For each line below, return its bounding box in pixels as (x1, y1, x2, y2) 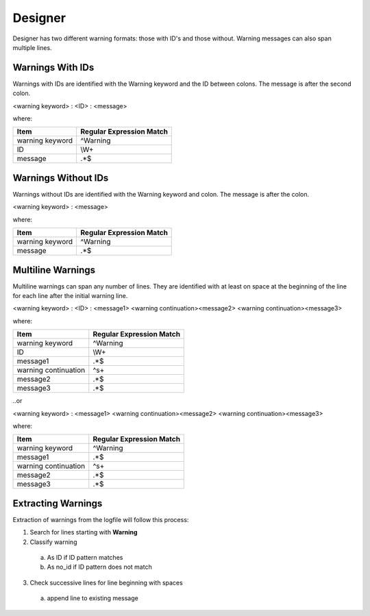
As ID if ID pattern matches (47, 554, 123, 562)
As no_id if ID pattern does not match (47, 563, 152, 571)
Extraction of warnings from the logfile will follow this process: (12, 515, 189, 523)
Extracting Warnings (12, 497, 103, 509)
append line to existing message (47, 594, 138, 602)
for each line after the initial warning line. (12, 292, 128, 299)
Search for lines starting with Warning (29, 528, 138, 537)
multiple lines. (12, 43, 52, 51)
